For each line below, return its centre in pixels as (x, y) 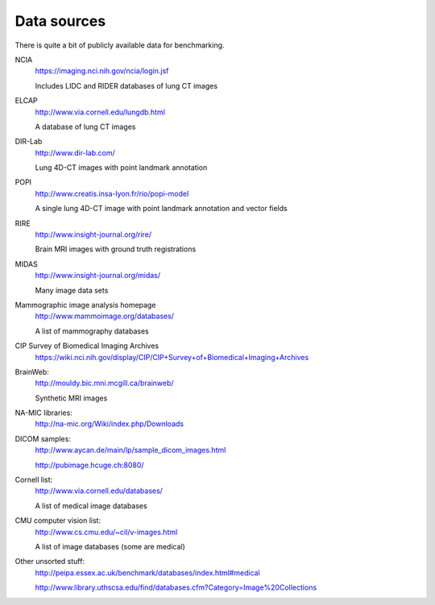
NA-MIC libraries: (43, 413)
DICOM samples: (43, 438)
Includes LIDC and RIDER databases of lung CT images (126, 85)
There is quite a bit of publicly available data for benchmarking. (120, 45)
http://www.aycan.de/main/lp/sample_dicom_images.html (130, 450)
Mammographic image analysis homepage (85, 305)
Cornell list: (34, 480)
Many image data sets (72, 290)
